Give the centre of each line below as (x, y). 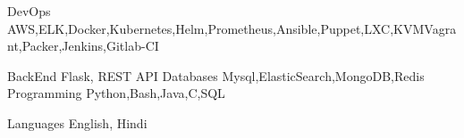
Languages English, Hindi (77, 122)
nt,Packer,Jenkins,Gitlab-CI (83, 46)
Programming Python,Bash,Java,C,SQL (116, 93)
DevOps (29, 11)
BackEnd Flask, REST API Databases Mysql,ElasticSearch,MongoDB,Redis (216, 75)
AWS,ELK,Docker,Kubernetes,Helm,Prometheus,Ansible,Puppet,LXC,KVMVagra (232, 28)
